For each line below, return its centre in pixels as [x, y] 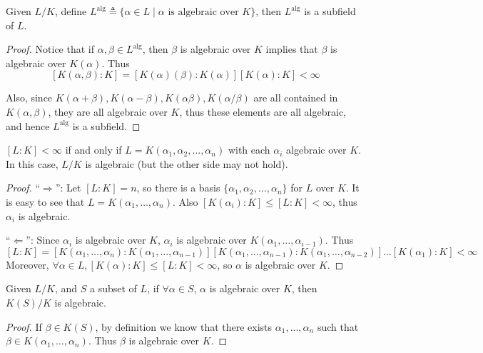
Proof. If [24, 326]
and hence [28, 125]
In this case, [32, 163]
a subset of [113, 288]
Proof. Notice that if [50, 49]
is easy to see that [45, 201]
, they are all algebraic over [108, 111]
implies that [292, 49]
